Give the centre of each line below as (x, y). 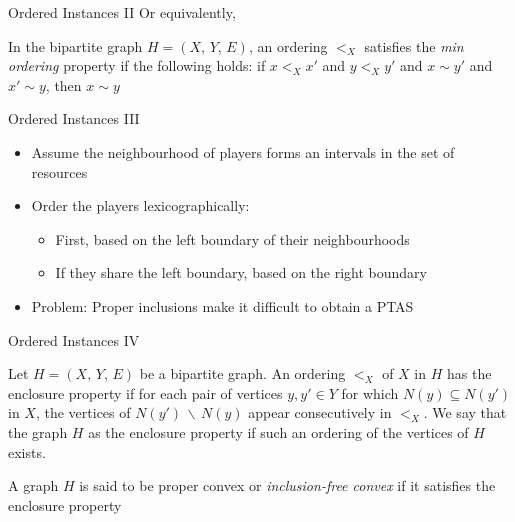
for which (370, 392)
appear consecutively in (320, 412)
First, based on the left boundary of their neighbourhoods (232, 238)
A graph (33, 485)
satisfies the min (414, 45)
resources (59, 171)
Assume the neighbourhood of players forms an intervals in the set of (243, 151)
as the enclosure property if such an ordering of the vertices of (278, 431)
